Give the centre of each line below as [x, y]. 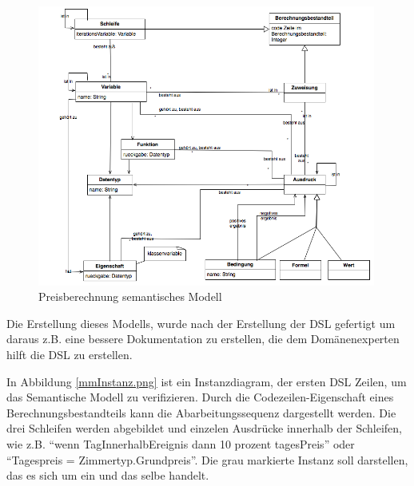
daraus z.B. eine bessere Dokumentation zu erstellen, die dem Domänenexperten [203, 339]
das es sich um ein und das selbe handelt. [108, 475]
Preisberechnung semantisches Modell [130, 296]
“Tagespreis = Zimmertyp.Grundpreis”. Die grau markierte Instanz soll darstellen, [207, 459]
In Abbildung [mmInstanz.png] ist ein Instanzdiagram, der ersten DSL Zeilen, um [207, 381]
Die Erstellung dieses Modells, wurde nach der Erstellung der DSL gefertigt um [201, 323]
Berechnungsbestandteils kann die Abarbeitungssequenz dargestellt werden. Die [201, 412]
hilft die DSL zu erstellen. [70, 355]
